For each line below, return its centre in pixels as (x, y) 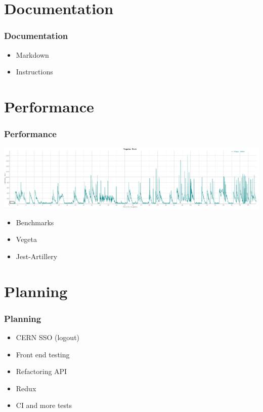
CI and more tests (44, 405)
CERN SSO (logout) (48, 337)
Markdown (32, 54)
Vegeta (27, 239)
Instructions (34, 72)
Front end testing (43, 354)
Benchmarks (35, 222)
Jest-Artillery (37, 256)
